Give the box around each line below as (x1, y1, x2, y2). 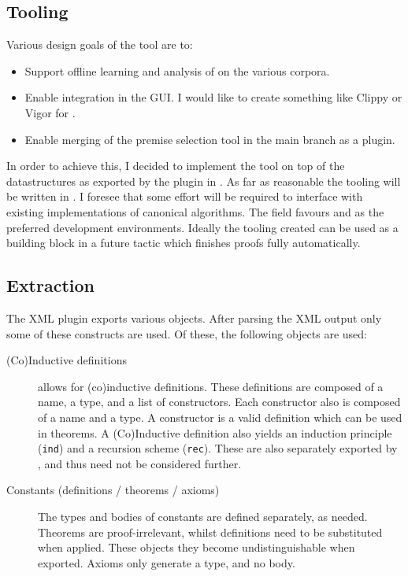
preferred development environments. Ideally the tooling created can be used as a (6, 219, 399, 235)
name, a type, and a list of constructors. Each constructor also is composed (38, 393, 401, 410)
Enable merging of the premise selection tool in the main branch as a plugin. (24, 131, 395, 147)
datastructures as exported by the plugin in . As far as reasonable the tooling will (6, 172, 401, 189)
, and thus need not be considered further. (38, 455, 242, 471)
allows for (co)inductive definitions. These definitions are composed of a (38, 378, 384, 394)
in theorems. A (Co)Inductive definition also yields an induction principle (38, 424, 392, 441)
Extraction (6, 273, 95, 297)
